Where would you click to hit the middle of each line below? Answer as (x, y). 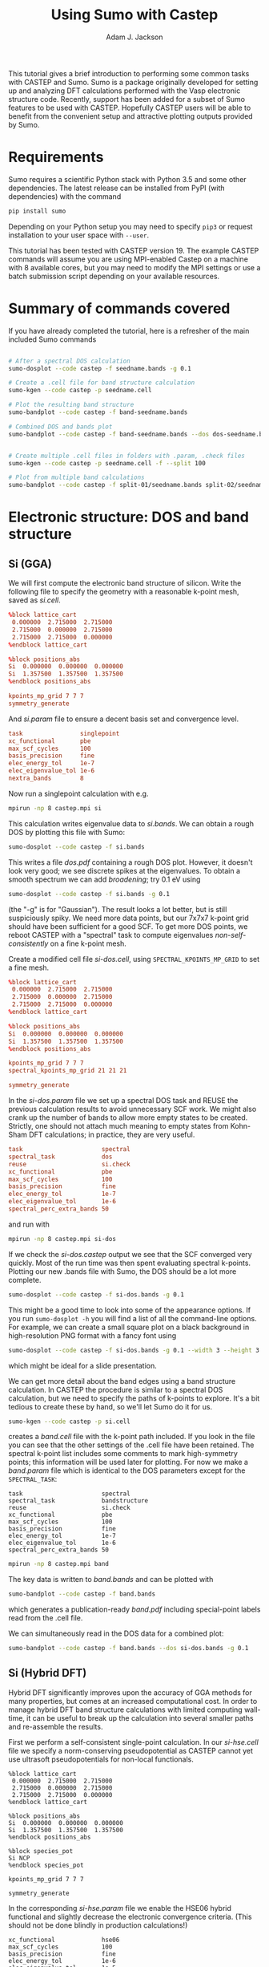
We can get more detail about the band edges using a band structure (122, 1381)
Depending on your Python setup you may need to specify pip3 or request (131, 226)
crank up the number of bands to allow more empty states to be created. (128, 1117)
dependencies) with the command (65, 196)
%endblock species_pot (46, 1865)
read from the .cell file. (46, 1618)
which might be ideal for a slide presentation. (83, 1365)
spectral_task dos (60, 1157)
